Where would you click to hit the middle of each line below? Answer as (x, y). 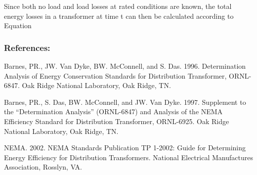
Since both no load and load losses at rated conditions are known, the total (118, 6)
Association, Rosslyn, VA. (43, 167)
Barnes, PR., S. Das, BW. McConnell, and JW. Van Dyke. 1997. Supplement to (125, 102)
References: (27, 47)
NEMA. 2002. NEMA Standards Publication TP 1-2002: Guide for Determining (125, 148)
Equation (18, 25)
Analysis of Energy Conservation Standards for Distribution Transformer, (115, 75)
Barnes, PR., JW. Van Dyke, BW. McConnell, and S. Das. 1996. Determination (125, 66)
